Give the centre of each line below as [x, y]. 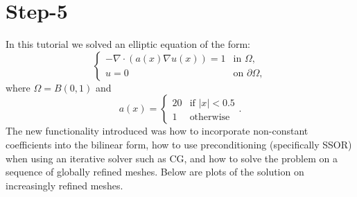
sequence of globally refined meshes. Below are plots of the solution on [155, 172]
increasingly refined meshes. [64, 185]
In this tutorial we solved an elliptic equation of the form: [128, 44]
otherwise [210, 118]
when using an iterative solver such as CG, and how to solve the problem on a [172, 158]
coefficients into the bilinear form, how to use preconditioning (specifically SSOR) [179, 144]
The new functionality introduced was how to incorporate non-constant [157, 131]
